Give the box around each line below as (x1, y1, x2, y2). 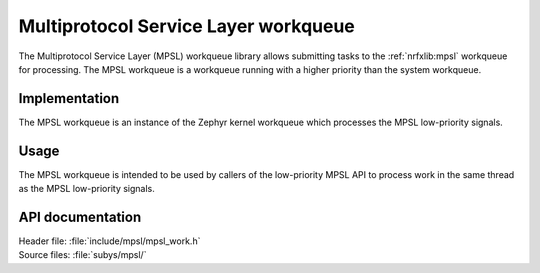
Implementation (18, 90, 120, 107)
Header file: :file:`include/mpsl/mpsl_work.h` (18, 235, 201, 247)
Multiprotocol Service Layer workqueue (18, 15, 355, 37)
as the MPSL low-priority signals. (18, 183, 155, 195)
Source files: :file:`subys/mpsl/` (18, 249, 147, 261)
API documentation (18, 208, 142, 225)
